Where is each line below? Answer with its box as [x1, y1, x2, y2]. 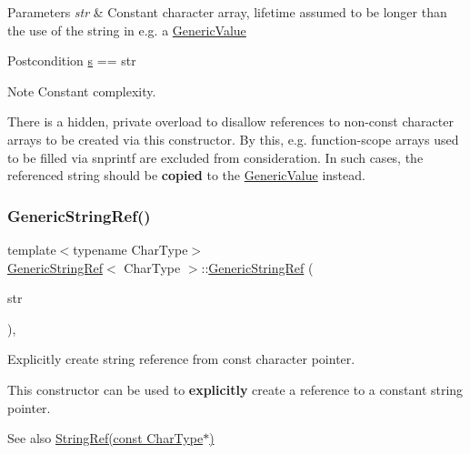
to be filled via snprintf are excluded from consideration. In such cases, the [7, 147, 424, 166]
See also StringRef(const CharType [7, 429, 204, 448]
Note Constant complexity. [7, 81, 156, 100]
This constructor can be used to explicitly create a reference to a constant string [7, 379, 464, 399]
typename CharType [73, 239, 188, 258]
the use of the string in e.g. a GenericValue [7, 20, 246, 39]
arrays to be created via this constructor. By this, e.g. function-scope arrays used [7, 129, 459, 148]
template [7, 239, 56, 258]
